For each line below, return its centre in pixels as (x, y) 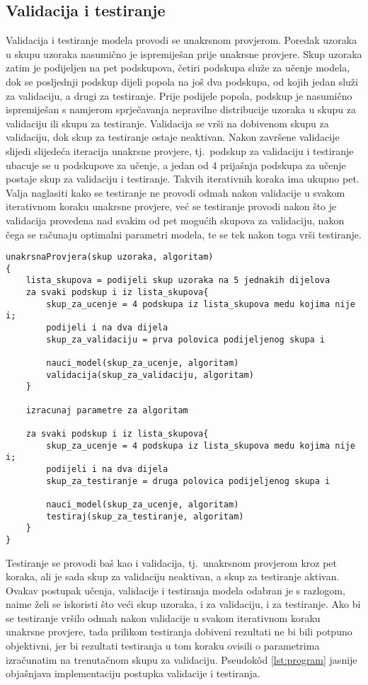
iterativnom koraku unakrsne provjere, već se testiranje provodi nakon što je (171, 206)
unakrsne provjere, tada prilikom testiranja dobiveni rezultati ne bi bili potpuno (179, 632)
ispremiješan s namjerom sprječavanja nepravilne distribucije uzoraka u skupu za (181, 109)
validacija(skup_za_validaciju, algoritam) (150, 375)
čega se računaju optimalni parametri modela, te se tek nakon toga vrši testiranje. (184, 234)
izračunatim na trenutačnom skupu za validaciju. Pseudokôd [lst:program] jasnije (182, 659)
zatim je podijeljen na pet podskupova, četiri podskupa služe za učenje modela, (178, 68)
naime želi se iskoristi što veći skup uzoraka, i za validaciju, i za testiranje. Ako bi (183, 604)
